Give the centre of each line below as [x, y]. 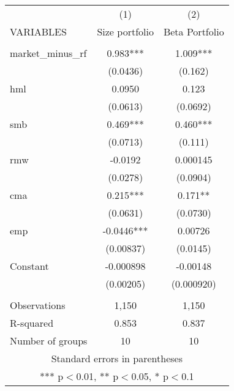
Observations [38, 305]
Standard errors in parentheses [117, 358]
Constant [29, 266]
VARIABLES [38, 32]
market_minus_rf [48, 53]
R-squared [32, 323]
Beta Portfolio [194, 32]
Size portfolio [125, 32]
